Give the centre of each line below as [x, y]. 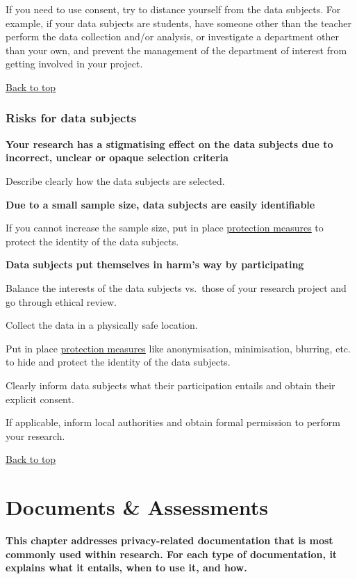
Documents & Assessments [137, 507]
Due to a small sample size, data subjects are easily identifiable [160, 204]
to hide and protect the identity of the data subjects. [118, 362]
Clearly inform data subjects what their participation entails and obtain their [171, 385]
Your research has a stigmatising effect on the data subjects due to [169, 144]
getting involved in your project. [74, 64]
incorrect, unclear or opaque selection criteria [117, 157]
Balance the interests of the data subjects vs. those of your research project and [176, 287]
